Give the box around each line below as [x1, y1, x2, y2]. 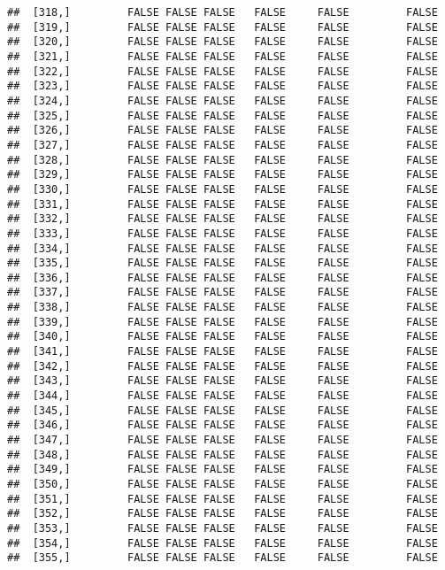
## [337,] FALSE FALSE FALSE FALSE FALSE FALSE [7, 286, 438, 299]
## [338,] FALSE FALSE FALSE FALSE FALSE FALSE [7, 301, 438, 314]
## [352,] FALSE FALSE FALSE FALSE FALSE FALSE [7, 507, 438, 520]
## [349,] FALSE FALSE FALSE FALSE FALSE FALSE [7, 463, 438, 476]
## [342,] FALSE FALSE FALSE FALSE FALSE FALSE [7, 359, 438, 373]
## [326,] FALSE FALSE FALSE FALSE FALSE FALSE [7, 124, 438, 137]
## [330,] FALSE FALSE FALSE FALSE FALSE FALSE [7, 182, 438, 196]
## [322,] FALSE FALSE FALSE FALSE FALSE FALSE [7, 65, 438, 78]
